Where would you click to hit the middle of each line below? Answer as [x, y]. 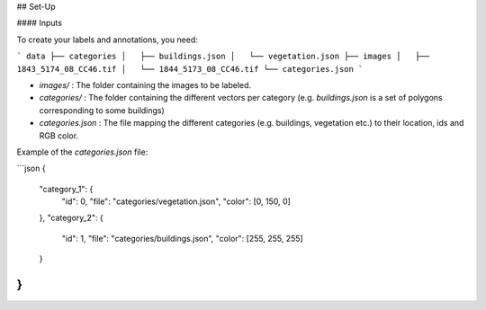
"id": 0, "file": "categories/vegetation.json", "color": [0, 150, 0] [176, 201]
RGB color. [59, 136]
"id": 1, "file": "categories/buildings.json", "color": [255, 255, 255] [182, 238]
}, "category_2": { [71, 218]
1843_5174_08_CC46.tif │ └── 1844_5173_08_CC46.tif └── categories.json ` [190, 69]
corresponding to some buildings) [102, 110]
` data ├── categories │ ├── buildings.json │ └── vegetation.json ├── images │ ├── [223, 57]
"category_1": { [66, 189]
